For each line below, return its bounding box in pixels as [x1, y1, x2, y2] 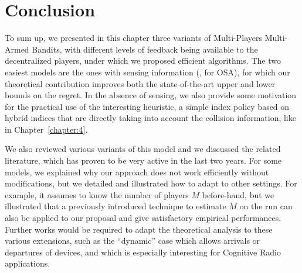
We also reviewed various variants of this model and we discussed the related [5, 143, 281, 155]
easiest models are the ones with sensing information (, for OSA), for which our [5, 65, 290, 78]
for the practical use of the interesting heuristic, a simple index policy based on [5, 100, 290, 112]
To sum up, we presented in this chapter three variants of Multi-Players [5, 32, 263, 44]
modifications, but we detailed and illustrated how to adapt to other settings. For [5, 177, 297, 189]
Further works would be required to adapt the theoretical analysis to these [5, 223, 273, 235]
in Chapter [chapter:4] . [5, 123, 88, 135]
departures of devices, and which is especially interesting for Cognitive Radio [5, 246, 281, 258]
